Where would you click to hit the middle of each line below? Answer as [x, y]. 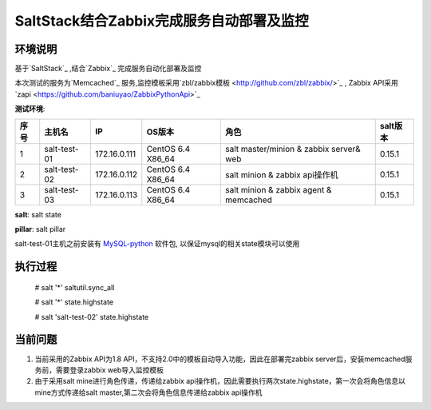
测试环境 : [30, 109]
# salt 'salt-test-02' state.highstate [92, 316]
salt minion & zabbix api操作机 [281, 174]
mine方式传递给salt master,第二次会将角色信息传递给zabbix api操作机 [148, 392]
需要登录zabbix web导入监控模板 [109, 370]
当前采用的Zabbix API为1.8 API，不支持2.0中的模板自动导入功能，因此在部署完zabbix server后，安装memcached [220, 359]
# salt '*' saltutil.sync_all [75, 287]
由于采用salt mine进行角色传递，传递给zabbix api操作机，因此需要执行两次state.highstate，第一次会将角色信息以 [220, 381]
